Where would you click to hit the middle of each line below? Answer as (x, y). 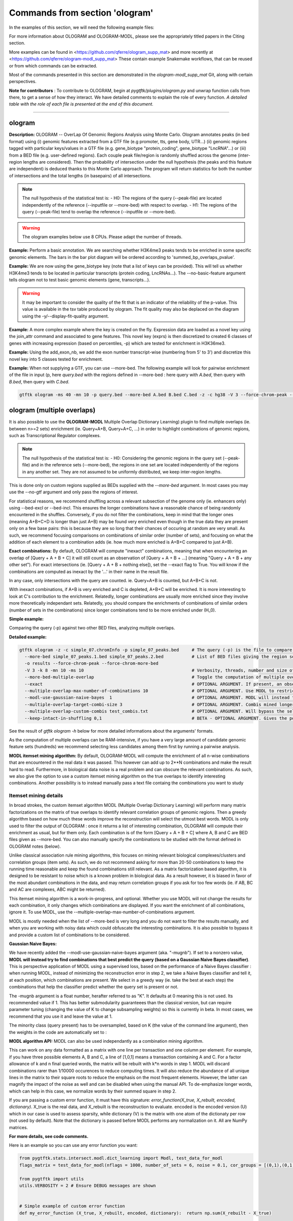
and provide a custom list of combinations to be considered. (70, 935)
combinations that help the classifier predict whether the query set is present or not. (94, 987)
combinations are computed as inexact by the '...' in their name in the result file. (89, 571)
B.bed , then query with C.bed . (39, 381)
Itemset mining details (36, 796)
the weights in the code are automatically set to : (58, 1032)
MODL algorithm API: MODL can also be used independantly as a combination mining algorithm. (106, 1041)
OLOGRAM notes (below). (35, 846)
